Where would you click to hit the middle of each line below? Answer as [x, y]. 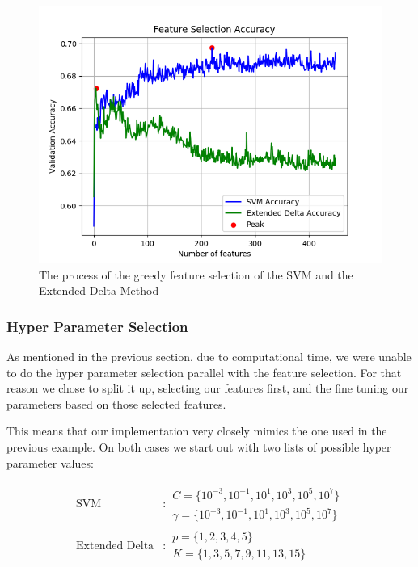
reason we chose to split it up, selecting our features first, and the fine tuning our [208, 388]
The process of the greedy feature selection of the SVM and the [196, 274]
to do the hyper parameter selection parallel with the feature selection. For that [204, 372]
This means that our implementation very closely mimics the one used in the [197, 431]
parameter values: [50, 462]
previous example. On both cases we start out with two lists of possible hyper [199, 446]
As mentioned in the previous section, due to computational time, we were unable [209, 356]
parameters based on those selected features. [116, 403]
